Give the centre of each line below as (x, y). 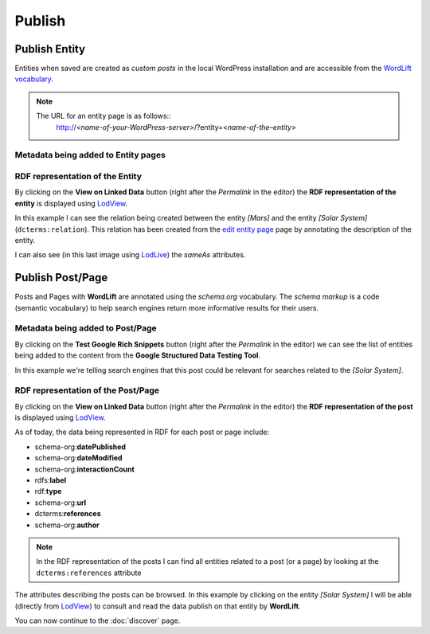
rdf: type (48, 491)
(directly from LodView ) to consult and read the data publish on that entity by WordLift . (158, 606)
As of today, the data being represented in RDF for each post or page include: (142, 432)
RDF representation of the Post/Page (87, 390)
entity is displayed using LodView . (71, 203)
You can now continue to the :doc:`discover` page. (98, 620)
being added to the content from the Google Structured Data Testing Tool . (138, 355)
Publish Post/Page (61, 278)
